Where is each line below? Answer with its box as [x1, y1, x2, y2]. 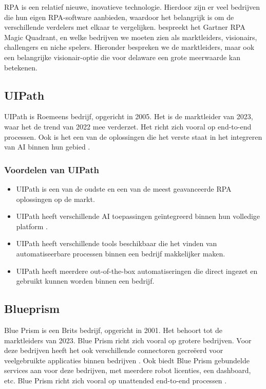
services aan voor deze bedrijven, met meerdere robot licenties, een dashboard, [4, 365, 251, 376]
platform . [16, 220, 48, 231]
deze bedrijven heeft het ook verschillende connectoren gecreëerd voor [4, 345, 223, 356]
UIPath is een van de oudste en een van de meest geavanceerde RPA [16, 183, 232, 194]
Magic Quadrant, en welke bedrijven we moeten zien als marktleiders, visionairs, [4, 31, 257, 42]
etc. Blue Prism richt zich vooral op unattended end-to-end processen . [4, 375, 227, 385]
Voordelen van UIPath [4, 163, 99, 176]
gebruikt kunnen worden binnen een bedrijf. [16, 275, 155, 286]
